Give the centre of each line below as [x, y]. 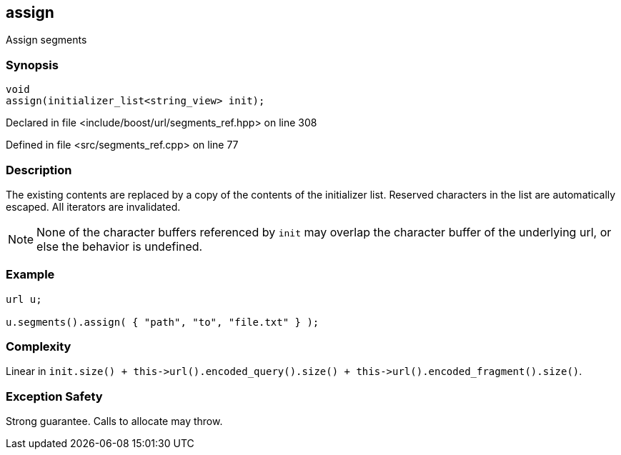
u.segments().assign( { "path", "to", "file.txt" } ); [163, 322]
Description [39, 170]
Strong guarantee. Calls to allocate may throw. [114, 421]
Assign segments [46, 40]
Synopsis [32, 65]
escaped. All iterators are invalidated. [93, 206]
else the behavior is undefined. [120, 246]
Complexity [39, 347]
